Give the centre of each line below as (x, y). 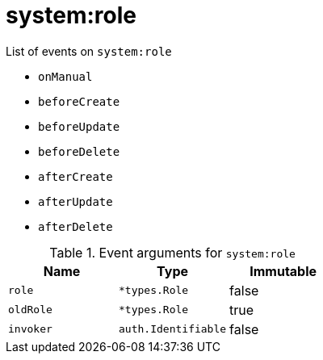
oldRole (30, 310)
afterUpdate (76, 201)
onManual (65, 76)
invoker (30, 329)
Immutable (283, 271)
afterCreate (76, 176)
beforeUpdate (79, 126)
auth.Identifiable (173, 329)
